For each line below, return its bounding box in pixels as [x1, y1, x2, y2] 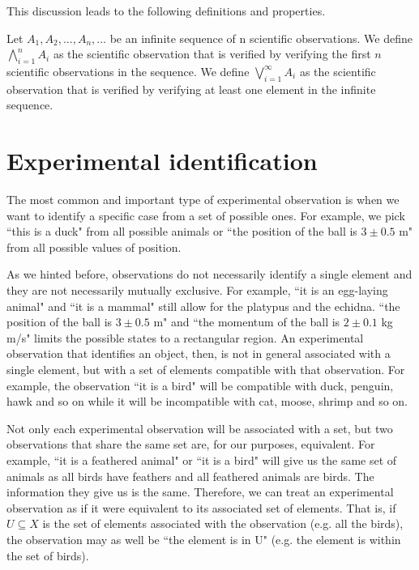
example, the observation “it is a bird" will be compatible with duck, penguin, [6, 376, 394, 393]
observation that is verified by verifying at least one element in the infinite [6, 80, 376, 97]
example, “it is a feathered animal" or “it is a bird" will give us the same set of [6, 452, 397, 468]
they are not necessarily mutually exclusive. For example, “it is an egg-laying [6, 282, 388, 299]
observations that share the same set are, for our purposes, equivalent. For [6, 436, 375, 453]
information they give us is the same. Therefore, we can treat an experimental [6, 483, 394, 500]
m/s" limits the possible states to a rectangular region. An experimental [6, 329, 364, 346]
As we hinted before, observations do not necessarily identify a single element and [6, 266, 413, 283]
